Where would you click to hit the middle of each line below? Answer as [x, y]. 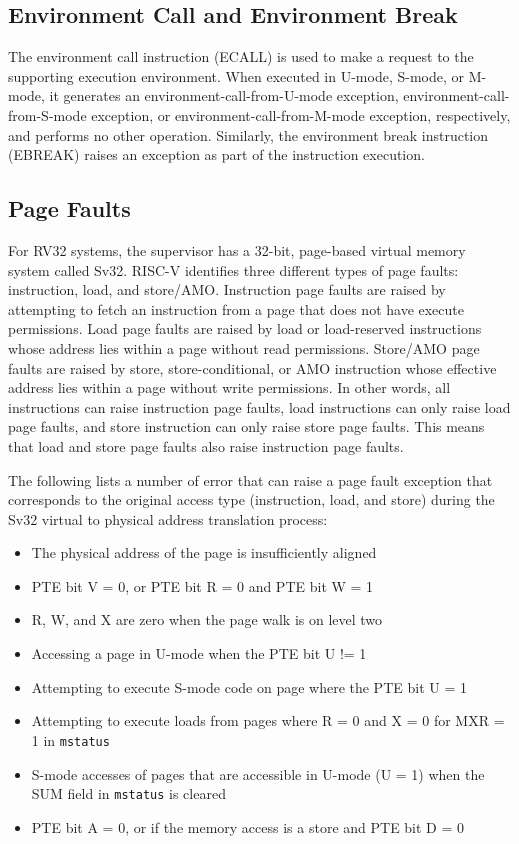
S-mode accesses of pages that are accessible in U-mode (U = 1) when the [258, 773]
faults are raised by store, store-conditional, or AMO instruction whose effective [252, 367]
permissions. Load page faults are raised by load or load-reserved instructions [245, 328]
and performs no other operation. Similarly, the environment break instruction [248, 134]
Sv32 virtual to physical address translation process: [168, 518]
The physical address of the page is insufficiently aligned [204, 552]
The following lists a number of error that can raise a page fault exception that [250, 479]
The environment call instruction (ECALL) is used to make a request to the [241, 56]
